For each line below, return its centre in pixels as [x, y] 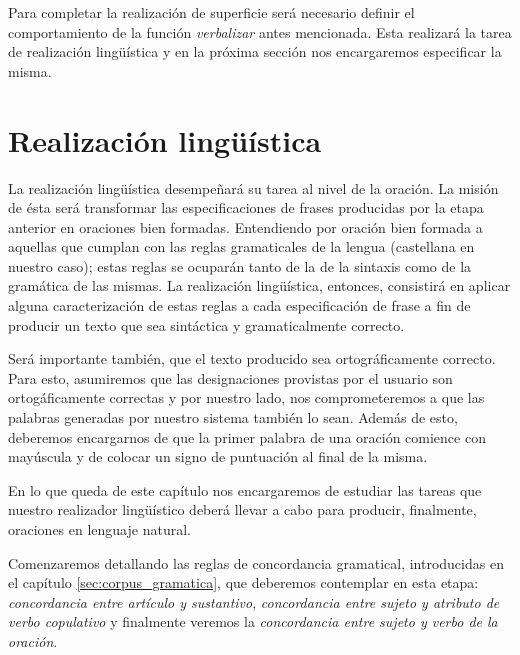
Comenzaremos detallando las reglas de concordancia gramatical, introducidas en [256, 562]
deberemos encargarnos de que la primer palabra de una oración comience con [247, 436]
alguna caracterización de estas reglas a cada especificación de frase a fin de [239, 305]
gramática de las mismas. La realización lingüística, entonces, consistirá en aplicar [259, 285]
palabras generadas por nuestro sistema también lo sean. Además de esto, [233, 417]
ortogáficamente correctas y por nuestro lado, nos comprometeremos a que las [246, 397]
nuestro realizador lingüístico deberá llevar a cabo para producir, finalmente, [242, 509]
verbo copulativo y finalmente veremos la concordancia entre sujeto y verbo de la [253, 621]
